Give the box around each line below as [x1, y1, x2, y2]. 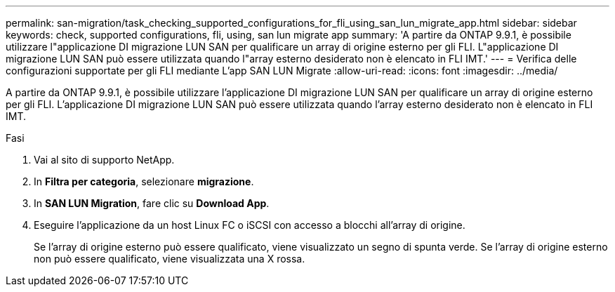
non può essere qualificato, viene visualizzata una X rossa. [34, 253, 305, 265]
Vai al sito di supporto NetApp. [34, 154, 175, 166]
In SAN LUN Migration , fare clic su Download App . [34, 197, 270, 209]
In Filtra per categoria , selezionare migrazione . [34, 175, 254, 187]
